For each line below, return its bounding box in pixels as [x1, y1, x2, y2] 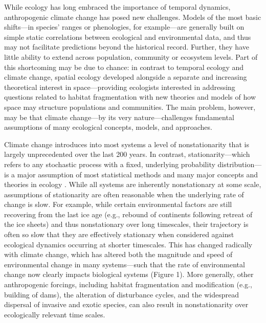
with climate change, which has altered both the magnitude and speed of [4, 249, 233, 260]
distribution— [217, 158, 262, 169]
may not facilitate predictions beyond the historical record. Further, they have [4, 41, 249, 52]
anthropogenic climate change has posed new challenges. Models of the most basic [4, 11, 261, 22]
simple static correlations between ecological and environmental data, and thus [4, 31, 251, 42]
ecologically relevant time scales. [4, 309, 105, 319]
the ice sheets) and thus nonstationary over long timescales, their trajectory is [4, 219, 249, 229]
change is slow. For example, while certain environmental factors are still [4, 199, 232, 210]
